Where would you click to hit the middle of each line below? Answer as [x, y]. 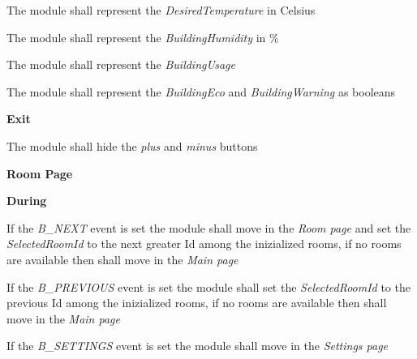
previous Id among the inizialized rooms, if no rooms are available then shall [197, 303]
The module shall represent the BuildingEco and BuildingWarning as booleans [201, 91]
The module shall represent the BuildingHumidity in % [143, 37]
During [27, 201]
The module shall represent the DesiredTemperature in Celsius [161, 10]
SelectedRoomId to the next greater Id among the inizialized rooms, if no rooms [204, 244]
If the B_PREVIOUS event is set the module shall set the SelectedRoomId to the [208, 286]
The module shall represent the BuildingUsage [121, 64]
